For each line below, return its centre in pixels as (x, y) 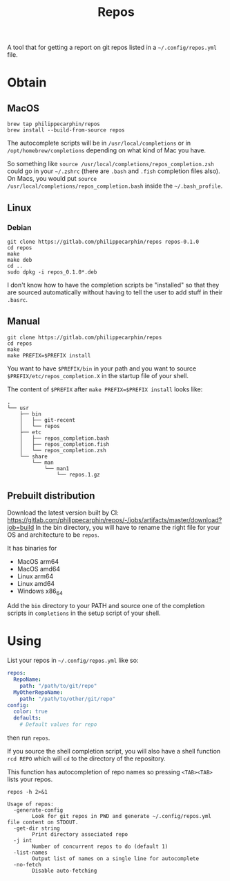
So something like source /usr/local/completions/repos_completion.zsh (111, 164)
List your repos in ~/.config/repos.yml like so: (73, 660)
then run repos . (29, 738)
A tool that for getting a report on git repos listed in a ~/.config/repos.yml (112, 47)
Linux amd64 (36, 583)
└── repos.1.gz (78, 474)
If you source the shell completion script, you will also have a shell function (114, 751)
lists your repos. (30, 779)
